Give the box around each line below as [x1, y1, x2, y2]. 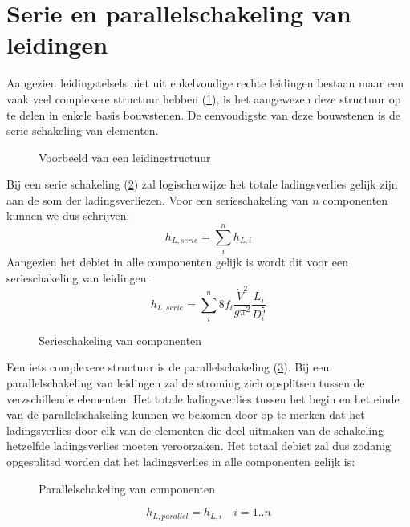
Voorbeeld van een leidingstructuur [39, 148, 211, 165]
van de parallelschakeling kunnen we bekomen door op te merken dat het [6, 406, 365, 423]
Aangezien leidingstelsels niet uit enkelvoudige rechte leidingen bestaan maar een [6, 75, 404, 91]
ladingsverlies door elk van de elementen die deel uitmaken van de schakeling [6, 421, 384, 438]
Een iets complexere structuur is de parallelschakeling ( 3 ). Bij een [6, 359, 330, 375]
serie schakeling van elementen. [6, 122, 159, 139]
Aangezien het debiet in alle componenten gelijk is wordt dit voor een [6, 253, 348, 270]
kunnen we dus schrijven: [6, 207, 130, 224]
